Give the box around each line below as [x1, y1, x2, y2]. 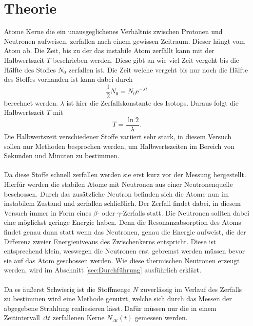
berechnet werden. [4, 97, 58, 108]
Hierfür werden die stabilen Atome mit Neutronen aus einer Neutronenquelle [4, 179, 233, 189]
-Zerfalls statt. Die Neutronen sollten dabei [120, 207, 250, 217]
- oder [97, 207, 115, 217]
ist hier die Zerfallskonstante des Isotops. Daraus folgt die [66, 97, 239, 108]
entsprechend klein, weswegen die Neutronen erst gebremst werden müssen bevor [4, 246, 245, 256]
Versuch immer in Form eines [4, 207, 91, 217]
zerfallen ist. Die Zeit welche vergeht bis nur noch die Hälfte [68, 64, 248, 74]
